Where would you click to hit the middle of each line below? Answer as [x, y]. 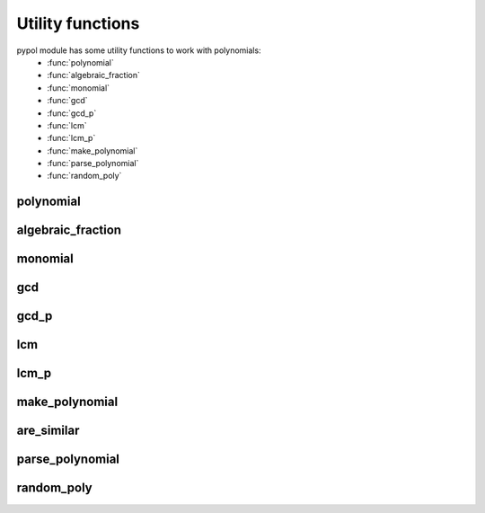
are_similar [48, 431]
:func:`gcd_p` [72, 113]
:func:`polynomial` [80, 62]
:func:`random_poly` [84, 176]
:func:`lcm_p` [71, 138]
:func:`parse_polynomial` [93, 164]
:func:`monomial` [79, 88]
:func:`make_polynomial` [93, 150]
